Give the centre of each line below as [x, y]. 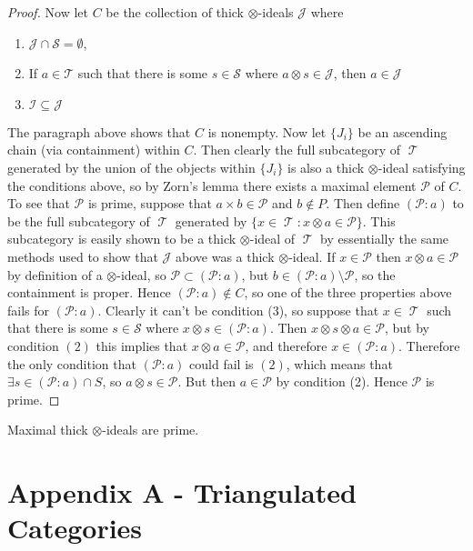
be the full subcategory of [79, 220]
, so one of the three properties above [348, 292]
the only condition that [72, 363]
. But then [207, 381]
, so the [375, 274]
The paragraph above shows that [99, 131]
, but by [407, 328]
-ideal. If [312, 256]
